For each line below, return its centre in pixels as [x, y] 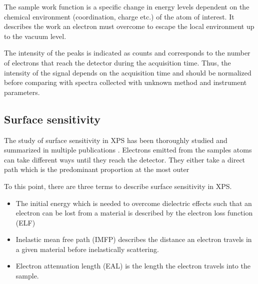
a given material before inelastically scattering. [87, 249]
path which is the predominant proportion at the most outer [97, 169]
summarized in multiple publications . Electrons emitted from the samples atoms [128, 150]
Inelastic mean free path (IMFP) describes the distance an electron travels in [134, 239]
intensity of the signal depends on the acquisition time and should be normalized [128, 72]
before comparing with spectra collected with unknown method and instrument [125, 82]
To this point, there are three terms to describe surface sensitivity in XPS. [118, 186]
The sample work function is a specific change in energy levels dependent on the [127, 6]
